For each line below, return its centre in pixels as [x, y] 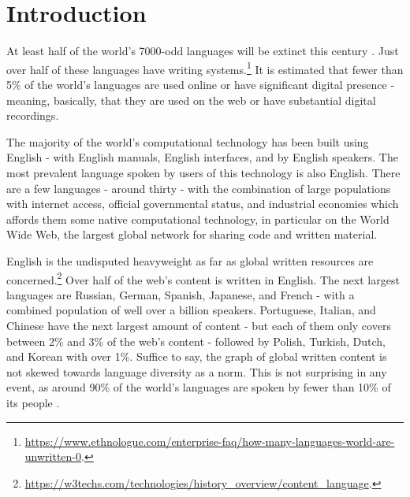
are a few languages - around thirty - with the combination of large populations [199, 188]
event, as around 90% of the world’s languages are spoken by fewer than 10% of [199, 387]
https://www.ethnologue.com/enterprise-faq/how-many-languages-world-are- [210, 441]
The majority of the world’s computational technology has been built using [188, 141]
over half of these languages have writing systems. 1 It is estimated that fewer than [205, 68]
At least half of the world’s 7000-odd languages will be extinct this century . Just [203, 51]
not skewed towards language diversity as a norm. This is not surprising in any [197, 371]
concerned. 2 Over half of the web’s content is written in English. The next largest [203, 278]
